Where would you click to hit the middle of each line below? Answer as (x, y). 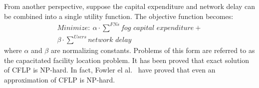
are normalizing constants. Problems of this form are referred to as (153, 50)
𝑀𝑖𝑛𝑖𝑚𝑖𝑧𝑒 (73, 28)
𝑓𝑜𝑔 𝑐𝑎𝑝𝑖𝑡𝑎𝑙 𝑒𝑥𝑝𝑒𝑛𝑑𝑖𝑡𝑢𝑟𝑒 (157, 28)
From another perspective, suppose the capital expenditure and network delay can (130, 6)
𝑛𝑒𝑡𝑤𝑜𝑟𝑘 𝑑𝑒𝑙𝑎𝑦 (110, 40)
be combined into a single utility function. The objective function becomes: (119, 16)
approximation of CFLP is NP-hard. (60, 80)
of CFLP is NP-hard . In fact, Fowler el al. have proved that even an (110, 70)
